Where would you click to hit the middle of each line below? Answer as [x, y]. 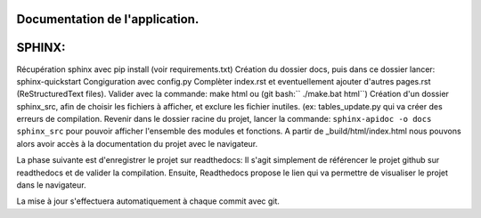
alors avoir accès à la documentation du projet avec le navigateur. [137, 143]
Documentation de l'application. [108, 19]
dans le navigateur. [51, 185]
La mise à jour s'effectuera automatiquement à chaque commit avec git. [148, 201]
